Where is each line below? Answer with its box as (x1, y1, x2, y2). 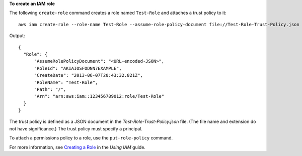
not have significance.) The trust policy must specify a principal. (9, 125, 143, 131)
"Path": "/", (34, 86, 66, 92)
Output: (9, 33, 25, 39)
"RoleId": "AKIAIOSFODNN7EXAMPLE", (34, 65, 122, 71)
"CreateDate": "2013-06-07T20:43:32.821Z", (34, 73, 143, 78)
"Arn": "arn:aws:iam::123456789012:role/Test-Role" (34, 93, 165, 99)
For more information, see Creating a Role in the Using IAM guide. (9, 144, 146, 150)
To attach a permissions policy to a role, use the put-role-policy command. (9, 135, 173, 141)
